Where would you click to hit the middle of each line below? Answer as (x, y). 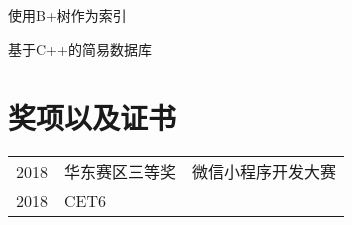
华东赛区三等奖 (120, 172)
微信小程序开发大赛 (264, 172)
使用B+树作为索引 (67, 15)
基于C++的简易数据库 (80, 48)
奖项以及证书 (92, 117)
